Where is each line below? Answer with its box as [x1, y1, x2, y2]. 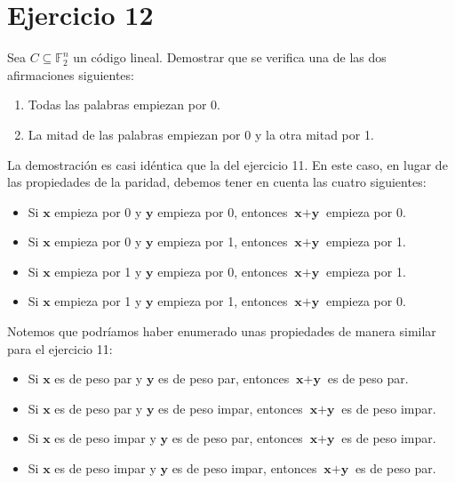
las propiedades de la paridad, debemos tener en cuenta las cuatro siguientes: [7, 173, 427, 191]
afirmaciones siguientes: [7, 65, 134, 84]
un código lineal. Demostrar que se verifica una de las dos [73, 48, 387, 67]
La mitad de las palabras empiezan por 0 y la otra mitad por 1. [28, 125, 374, 143]
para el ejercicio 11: [7, 339, 113, 358]
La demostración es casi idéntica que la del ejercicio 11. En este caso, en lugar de [7, 155, 448, 173]
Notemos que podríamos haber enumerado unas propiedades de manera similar [7, 322, 436, 341]
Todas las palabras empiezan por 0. [28, 95, 220, 114]
